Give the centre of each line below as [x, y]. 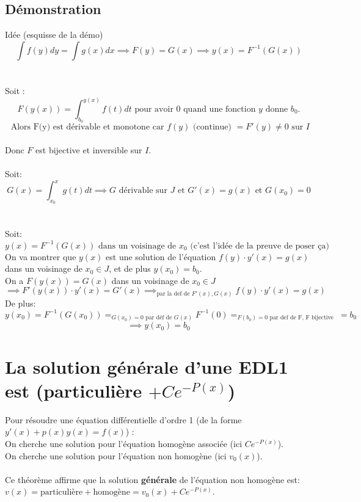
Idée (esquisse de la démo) [54, 35]
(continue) [213, 127]
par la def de [173, 293]
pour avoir [154, 110]
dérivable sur [143, 191]
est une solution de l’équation [161, 256]
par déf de [159, 318]
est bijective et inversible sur [89, 149]
